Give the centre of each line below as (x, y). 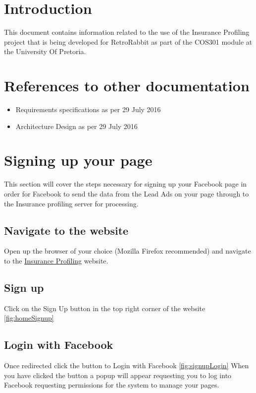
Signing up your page (78, 160)
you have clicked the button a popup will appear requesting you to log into (118, 375)
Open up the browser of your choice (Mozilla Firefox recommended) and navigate (128, 251)
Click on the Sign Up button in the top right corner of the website (105, 308)
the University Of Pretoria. (45, 51)
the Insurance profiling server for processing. (71, 203)
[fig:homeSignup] (29, 318)
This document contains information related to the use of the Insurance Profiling (127, 32)
